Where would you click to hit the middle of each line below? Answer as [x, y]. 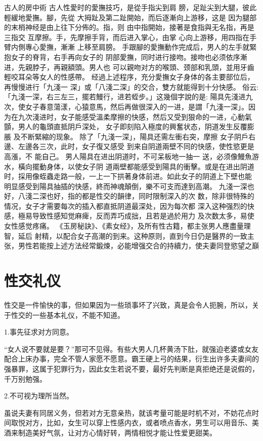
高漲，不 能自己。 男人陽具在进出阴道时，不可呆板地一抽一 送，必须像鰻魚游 [131, 156]
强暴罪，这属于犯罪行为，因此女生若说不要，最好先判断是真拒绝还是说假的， [131, 368]
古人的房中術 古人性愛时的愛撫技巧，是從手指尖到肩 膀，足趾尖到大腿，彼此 [130, 7]
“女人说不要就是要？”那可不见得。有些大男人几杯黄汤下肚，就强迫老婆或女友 [131, 348]
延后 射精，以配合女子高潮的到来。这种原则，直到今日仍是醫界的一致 [133, 235]
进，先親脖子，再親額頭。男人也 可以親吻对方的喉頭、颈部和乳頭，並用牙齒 [129, 67]
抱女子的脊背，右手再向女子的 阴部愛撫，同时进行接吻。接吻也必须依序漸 [126, 57]
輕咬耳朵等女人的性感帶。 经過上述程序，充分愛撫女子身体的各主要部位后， [129, 77]
